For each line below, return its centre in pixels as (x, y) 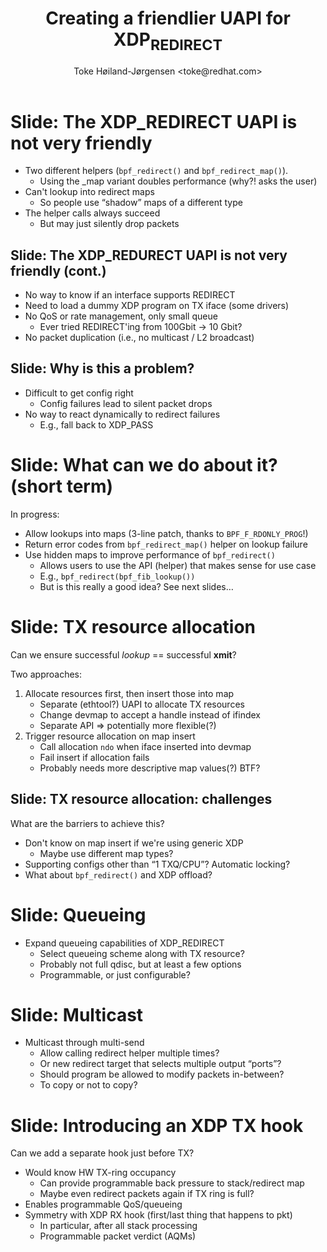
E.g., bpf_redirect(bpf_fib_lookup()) (117, 576)
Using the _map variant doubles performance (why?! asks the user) (178, 181)
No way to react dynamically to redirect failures (122, 414)
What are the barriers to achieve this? (87, 823)
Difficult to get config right (79, 393)
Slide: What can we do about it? (144, 465)
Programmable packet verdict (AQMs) (118, 1236)
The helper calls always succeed (92, 213)
